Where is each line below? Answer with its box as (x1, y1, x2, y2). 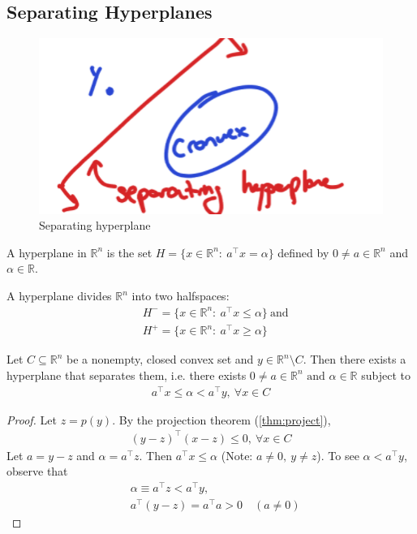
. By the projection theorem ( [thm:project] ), (112, 411, 331, 428)
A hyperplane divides (6, 287, 112, 304)
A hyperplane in (6, 243, 87, 261)
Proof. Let (6, 411, 57, 428)
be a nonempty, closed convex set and (67, 351, 254, 368)
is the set (106, 243, 153, 261)
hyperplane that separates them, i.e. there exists (6, 366, 247, 383)
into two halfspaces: (131, 287, 230, 304)
